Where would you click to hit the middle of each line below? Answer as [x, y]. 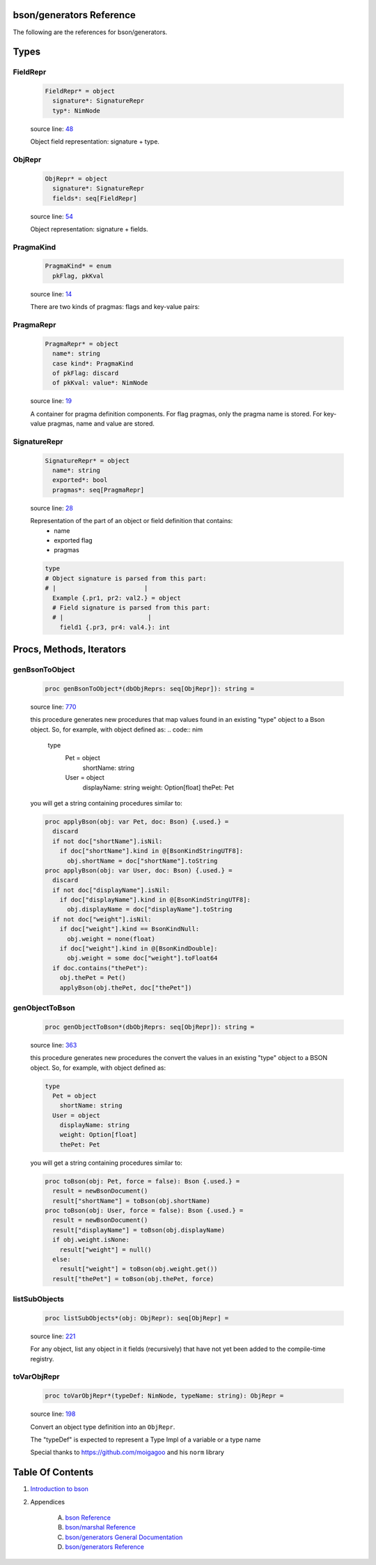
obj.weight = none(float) [111, 939]
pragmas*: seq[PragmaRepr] [99, 490]
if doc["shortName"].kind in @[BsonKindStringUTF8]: [151, 851]
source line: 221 [53, 1336]
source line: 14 [51, 294]
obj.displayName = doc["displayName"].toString [150, 909]
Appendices [48, 1502]
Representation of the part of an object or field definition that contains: [132, 521]
